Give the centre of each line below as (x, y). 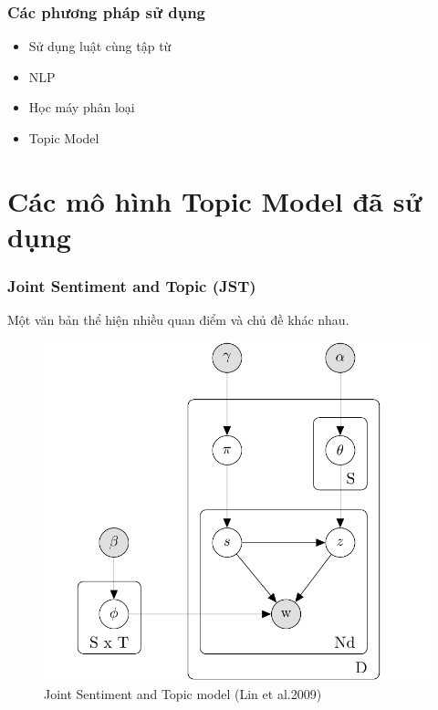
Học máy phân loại (82, 107)
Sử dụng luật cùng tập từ (100, 46)
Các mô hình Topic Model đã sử (215, 200)
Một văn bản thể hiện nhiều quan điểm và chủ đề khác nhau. (178, 320)
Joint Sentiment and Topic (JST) (132, 286)
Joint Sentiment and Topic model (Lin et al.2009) (183, 693)
